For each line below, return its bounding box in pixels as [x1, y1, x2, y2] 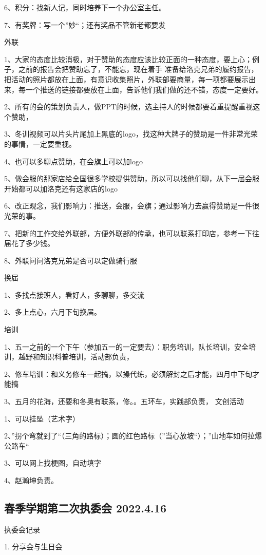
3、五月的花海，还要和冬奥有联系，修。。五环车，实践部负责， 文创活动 [4, 396, 244, 407]
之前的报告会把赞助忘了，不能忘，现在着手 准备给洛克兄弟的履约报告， [18, 64, 258, 74]
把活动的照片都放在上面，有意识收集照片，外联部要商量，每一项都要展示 [4, 73, 249, 84]
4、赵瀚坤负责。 [4, 475, 58, 485]
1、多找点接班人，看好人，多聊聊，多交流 [4, 289, 144, 300]
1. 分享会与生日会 [4, 541, 63, 552]
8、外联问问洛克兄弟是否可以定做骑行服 [4, 255, 137, 265]
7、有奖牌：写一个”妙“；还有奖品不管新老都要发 [4, 19, 166, 30]
